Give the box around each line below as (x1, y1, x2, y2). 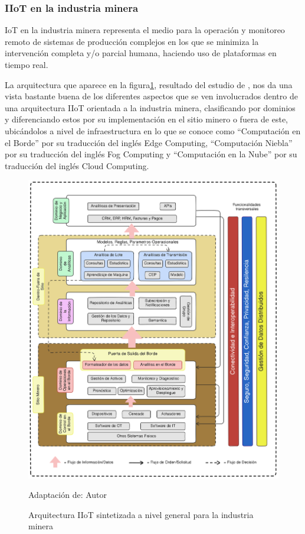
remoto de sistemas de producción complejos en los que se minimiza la (5, 35, 259, 47)
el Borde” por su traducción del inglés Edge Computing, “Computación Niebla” (5, 136, 293, 148)
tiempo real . (5, 59, 48, 70)
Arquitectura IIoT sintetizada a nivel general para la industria (28, 508, 254, 520)
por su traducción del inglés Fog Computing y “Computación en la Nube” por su (5, 148, 297, 160)
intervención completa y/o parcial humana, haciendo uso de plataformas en (5, 47, 277, 59)
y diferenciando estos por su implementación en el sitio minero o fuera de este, (5, 113, 288, 125)
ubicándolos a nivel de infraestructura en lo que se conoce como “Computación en (5, 124, 301, 137)
